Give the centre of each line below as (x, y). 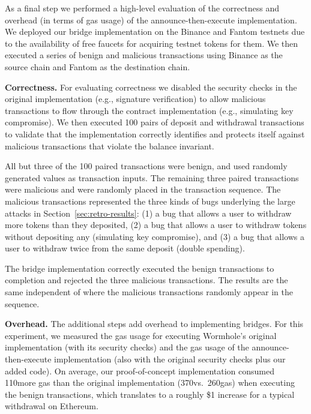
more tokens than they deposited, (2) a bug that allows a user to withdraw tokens (156, 225)
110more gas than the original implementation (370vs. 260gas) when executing (150, 382)
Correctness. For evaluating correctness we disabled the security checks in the (151, 87)
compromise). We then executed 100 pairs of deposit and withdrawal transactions (155, 122)
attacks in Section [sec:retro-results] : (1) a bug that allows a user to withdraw (148, 213)
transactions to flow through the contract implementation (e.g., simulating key (149, 110)
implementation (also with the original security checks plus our (170, 359)
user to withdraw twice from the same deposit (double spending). (125, 248)
